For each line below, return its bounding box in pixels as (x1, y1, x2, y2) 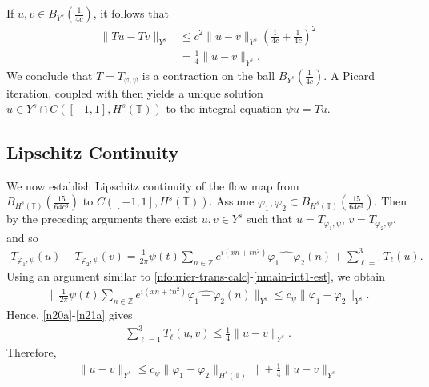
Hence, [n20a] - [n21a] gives (6, 306, 133, 323)
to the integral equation (166, 100, 283, 117)
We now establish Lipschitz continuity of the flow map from (6, 177, 299, 193)
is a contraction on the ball (142, 66, 275, 83)
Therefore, (6, 344, 57, 361)
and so (6, 229, 38, 245)
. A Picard (323, 66, 375, 83)
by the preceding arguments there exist (6, 210, 198, 227)
